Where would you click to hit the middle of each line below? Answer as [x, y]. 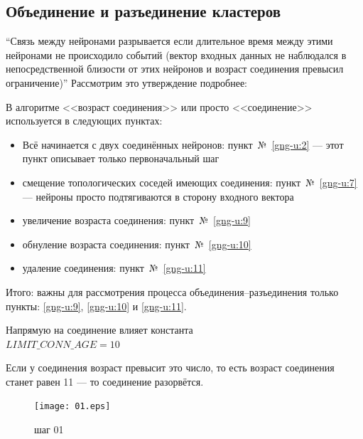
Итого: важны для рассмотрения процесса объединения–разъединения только [172, 291]
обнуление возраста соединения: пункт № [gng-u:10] [137, 244]
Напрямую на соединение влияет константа [99, 330]
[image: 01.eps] [72, 407]
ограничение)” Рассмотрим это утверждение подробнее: [126, 82]
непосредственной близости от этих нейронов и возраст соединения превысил [175, 69]
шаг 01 [49, 429]
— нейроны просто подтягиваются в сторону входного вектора [158, 196]
